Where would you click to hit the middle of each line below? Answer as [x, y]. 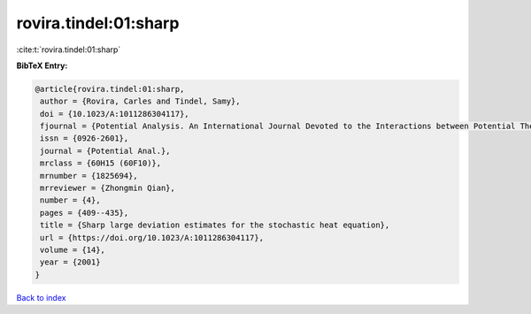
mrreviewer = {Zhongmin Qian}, [108, 188]
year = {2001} [70, 262]
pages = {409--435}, [85, 213]
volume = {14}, [73, 250]
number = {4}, [70, 200]
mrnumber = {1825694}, [89, 176]
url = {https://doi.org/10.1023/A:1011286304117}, [152, 237]
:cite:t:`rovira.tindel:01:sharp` [69, 50]
